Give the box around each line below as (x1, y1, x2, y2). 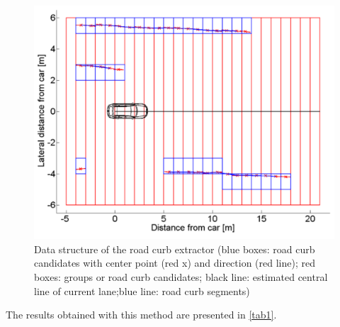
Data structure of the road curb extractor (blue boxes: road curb (34, 241, 315, 256)
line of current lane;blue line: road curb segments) (34, 283, 250, 298)
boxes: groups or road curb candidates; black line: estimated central (34, 269, 328, 284)
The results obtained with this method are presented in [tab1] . (6, 307, 277, 322)
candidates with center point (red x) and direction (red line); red (34, 255, 315, 270)
